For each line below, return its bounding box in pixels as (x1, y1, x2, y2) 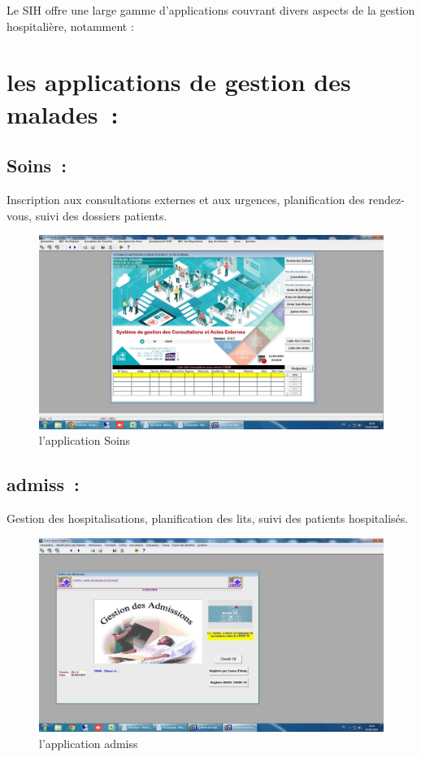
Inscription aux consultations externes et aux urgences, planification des (7, 190, 365, 207)
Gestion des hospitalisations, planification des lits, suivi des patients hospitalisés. (7, 510, 409, 527)
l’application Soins (39, 432, 131, 449)
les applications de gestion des (7, 65, 351, 98)
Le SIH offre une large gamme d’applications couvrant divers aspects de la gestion (7, 2, 415, 18)
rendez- (368, 190, 405, 207)
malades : (7, 97, 119, 130)
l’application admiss (39, 734, 138, 751)
